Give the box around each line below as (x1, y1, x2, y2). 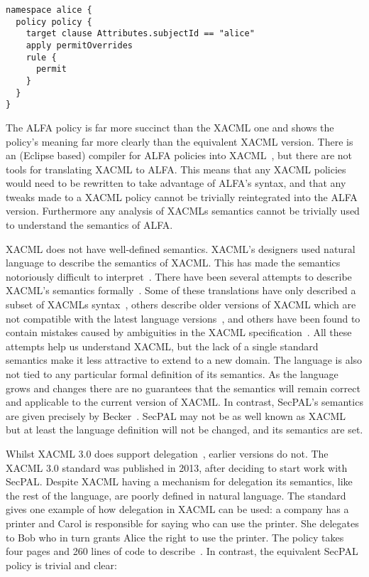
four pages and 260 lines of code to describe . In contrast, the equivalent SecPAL (6, 544, 358, 559)
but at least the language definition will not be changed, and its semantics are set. (6, 422, 363, 437)
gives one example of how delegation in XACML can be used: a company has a (6, 502, 349, 517)
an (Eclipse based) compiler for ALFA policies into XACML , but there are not (6, 148, 353, 163)
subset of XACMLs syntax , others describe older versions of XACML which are (6, 297, 356, 312)
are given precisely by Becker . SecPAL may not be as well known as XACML (6, 408, 346, 423)
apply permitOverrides (26, 40, 133, 50)
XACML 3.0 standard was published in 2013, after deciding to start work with (6, 460, 348, 475)
